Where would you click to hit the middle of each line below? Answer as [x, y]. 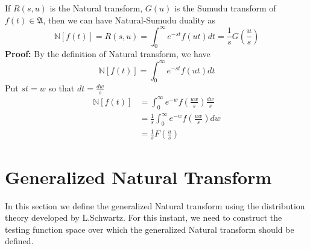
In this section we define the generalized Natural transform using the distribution [155, 205]
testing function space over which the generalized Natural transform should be [150, 229]
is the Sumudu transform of [225, 8]
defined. [19, 241]
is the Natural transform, [96, 8]
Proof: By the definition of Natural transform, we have [108, 54]
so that [62, 88]
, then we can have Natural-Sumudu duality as [129, 20]
